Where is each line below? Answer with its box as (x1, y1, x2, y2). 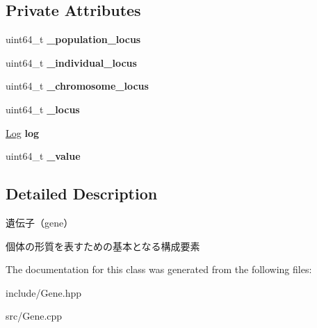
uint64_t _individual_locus (6, 55, 137, 69)
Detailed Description (6, 183, 158, 204)
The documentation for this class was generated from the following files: (6, 262, 312, 277)
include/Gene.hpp (6, 285, 82, 300)
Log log (6, 125, 39, 140)
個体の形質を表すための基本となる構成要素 (6, 238, 200, 253)
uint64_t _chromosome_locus (6, 79, 149, 93)
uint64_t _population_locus (6, 32, 141, 47)
